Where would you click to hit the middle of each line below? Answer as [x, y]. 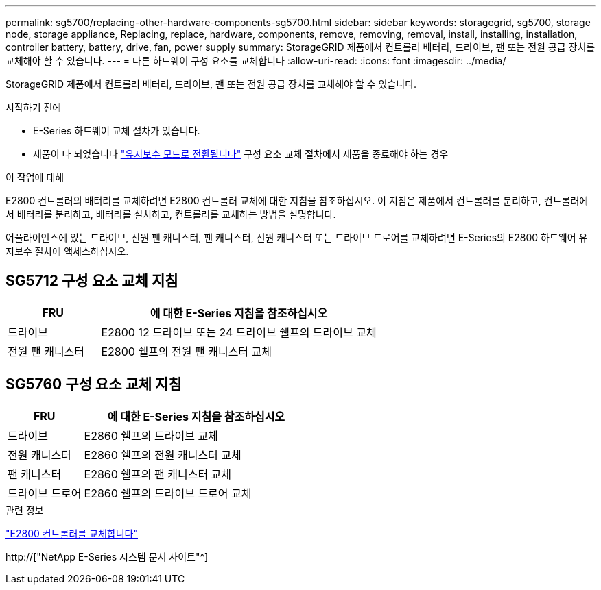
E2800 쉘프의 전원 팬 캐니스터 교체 [187, 351]
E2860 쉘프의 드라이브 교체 [151, 435]
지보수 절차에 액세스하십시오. [67, 251]
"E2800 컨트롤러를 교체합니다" [72, 533]
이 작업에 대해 [35, 177]
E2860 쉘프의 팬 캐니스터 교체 [158, 474]
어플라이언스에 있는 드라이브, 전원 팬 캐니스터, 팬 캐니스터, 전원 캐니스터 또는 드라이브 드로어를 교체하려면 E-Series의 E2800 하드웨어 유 [297, 237]
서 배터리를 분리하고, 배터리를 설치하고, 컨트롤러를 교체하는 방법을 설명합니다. [171, 214]
